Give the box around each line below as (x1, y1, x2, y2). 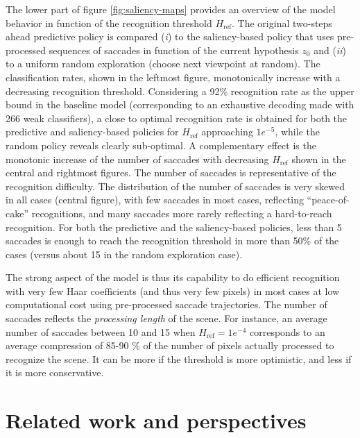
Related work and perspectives (6, 406, 307, 435)
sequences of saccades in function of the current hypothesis (49, 42, 299, 57)
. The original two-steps (232, 15, 332, 30)
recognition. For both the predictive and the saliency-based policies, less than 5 (6, 219, 342, 234)
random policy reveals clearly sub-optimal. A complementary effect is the (6, 137, 316, 152)
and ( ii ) (314, 42, 346, 57)
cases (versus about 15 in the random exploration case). (6, 246, 243, 261)
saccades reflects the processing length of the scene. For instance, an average (6, 311, 327, 326)
